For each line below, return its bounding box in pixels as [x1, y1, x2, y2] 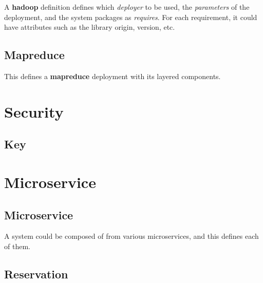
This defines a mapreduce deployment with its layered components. [4, 70, 221, 81]
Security [4, 101, 64, 122]
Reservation [4, 266, 68, 281]
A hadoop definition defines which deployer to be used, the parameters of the [4, 2, 250, 12]
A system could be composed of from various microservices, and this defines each [4, 231, 259, 241]
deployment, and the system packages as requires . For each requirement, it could [4, 11, 257, 22]
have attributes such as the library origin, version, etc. [4, 22, 175, 32]
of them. [4, 240, 30, 251]
